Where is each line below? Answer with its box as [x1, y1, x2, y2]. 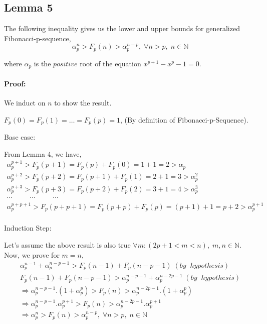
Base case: [4, 132, 36, 142]
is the [34, 58, 51, 68]
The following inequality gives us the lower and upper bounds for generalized [4, 23, 240, 34]
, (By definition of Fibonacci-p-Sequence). [120, 114, 248, 125]
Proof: [4, 78, 26, 88]
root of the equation [80, 58, 141, 68]
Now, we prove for [4, 249, 60, 260]
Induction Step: [4, 223, 52, 233]
